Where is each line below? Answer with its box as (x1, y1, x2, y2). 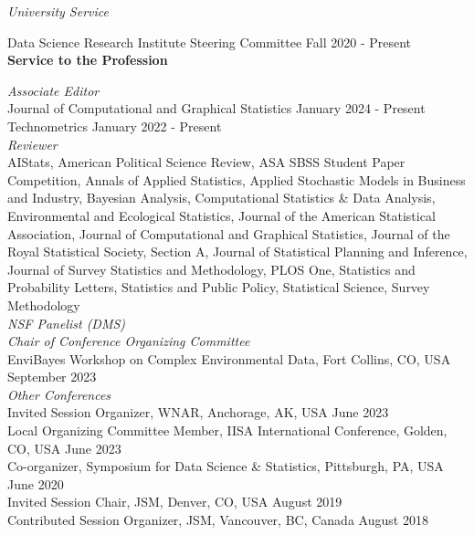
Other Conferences (7, 384, 111, 404)
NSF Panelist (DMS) (7, 313, 126, 332)
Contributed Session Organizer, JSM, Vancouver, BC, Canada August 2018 (7, 510, 428, 530)
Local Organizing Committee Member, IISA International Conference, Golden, (7, 421, 448, 440)
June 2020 (7, 474, 64, 493)
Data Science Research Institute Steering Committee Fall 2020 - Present (7, 32, 412, 51)
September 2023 (7, 367, 97, 386)
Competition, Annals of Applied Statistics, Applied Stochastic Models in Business (7, 170, 466, 189)
